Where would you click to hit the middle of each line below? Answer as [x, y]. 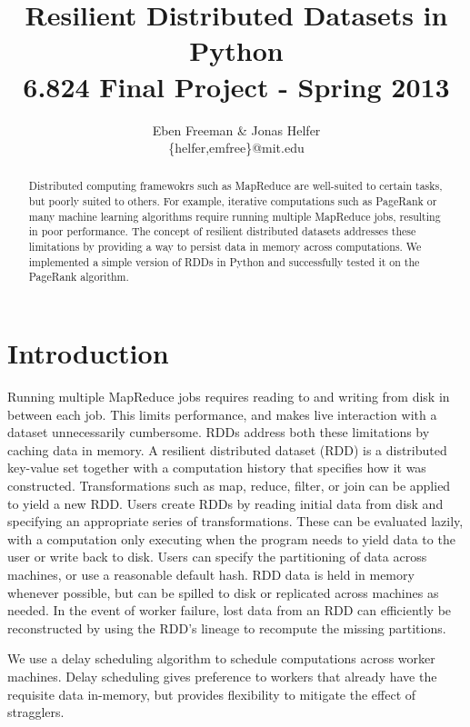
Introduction [88, 353]
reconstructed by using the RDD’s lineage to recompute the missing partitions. [227, 627]
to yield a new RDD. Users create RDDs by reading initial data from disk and [225, 503]
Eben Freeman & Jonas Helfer [236, 129]
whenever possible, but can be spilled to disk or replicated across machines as [223, 592]
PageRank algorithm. [79, 277]
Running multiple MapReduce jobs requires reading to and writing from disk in [229, 397]
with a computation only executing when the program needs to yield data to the [231, 538]
